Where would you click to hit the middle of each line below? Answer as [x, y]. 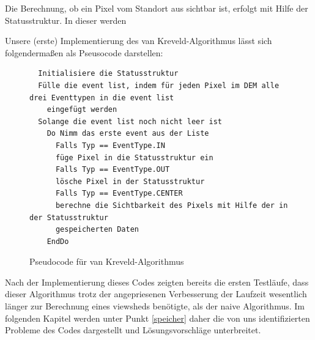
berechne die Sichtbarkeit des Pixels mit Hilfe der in [172, 205]
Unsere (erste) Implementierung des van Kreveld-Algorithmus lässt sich [139, 41]
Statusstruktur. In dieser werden [66, 20]
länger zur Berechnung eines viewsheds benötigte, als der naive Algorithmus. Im [155, 306]
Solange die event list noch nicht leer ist [130, 121]
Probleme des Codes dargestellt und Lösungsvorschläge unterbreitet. [133, 330]
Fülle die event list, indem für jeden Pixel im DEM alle [159, 85]
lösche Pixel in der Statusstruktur [130, 181]
